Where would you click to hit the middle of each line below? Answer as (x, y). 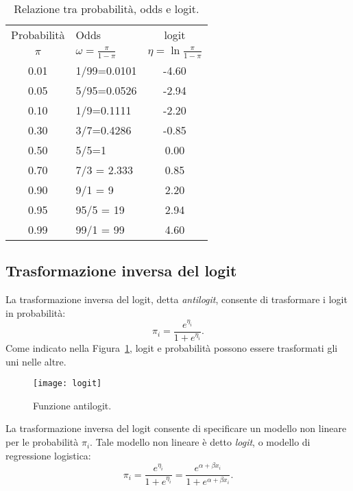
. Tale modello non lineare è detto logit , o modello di (200, 442)
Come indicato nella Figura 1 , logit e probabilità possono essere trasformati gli (172, 348)
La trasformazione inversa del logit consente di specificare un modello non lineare (176, 428)
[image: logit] (68, 384)
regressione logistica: (48, 455)
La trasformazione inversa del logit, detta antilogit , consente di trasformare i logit (176, 299)
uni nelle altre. (36, 361)
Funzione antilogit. (72, 405)
